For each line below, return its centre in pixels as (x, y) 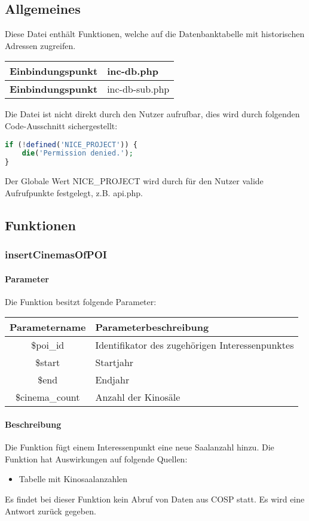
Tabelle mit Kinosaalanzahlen (73, 479)
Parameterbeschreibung (152, 327)
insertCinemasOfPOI (56, 255)
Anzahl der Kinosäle (138, 397)
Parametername (48, 327)
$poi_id (48, 345)
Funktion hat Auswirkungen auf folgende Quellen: (96, 458)
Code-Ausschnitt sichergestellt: (61, 125)
